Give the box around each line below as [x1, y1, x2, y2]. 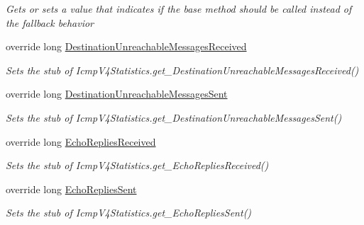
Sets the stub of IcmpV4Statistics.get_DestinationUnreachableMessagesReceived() [6, 62, 359, 77]
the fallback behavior [6, 15, 94, 30]
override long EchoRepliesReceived [6, 134, 156, 149]
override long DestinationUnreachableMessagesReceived [6, 39, 247, 54]
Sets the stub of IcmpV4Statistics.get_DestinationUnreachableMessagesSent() [6, 110, 342, 125]
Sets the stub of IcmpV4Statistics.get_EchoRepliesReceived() [6, 158, 269, 173]
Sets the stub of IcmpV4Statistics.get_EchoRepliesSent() [6, 205, 252, 220]
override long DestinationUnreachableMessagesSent [6, 86, 228, 101]
